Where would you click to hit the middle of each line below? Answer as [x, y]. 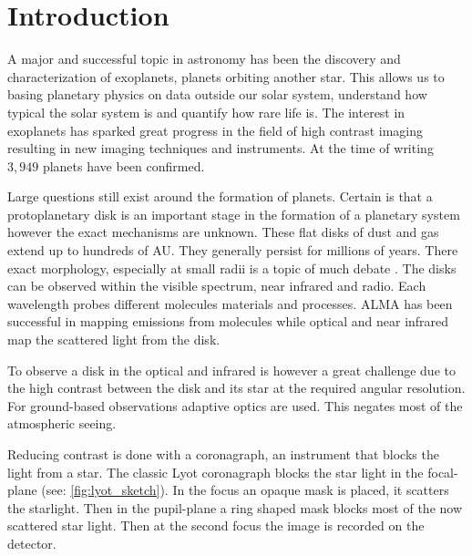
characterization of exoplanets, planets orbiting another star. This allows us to [226, 76]
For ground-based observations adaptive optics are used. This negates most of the [235, 405]
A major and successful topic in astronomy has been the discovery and [204, 59]
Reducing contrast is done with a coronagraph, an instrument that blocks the [223, 454]
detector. [32, 543]
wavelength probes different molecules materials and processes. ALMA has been [230, 303]
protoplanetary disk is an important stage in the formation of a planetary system [234, 214]
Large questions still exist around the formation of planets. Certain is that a [220, 196]
